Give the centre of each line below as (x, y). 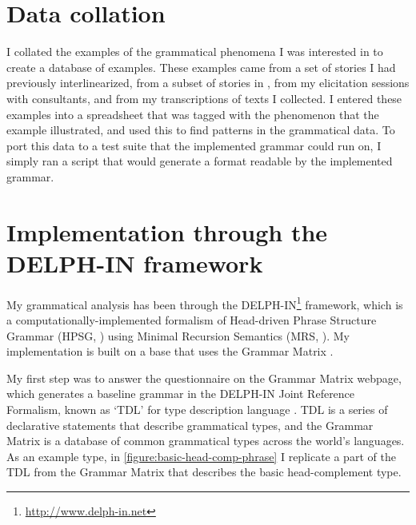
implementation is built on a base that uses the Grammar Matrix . (170, 351)
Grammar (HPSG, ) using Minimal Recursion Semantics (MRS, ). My (178, 335)
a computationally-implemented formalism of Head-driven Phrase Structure (192, 320)
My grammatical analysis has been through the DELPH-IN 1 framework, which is (205, 303)
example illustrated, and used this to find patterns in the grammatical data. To (201, 130)
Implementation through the (167, 231)
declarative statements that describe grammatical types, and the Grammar (190, 425)
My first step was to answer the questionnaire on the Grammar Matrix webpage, (204, 378)
